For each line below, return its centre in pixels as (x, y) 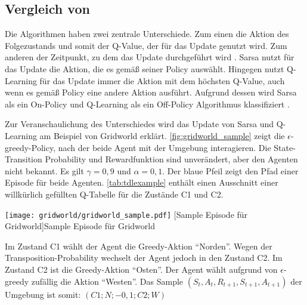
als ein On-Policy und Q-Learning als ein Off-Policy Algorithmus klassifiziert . (147, 104)
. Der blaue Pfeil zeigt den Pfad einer (230, 170)
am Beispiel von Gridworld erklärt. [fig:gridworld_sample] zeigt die (162, 135)
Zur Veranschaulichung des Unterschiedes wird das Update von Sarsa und (139, 124)
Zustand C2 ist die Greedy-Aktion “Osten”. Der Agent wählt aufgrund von (141, 269)
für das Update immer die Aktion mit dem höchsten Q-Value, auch (162, 80)
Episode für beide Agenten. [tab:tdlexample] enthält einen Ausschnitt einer (142, 182)
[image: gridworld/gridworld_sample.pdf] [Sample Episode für (126, 214)
